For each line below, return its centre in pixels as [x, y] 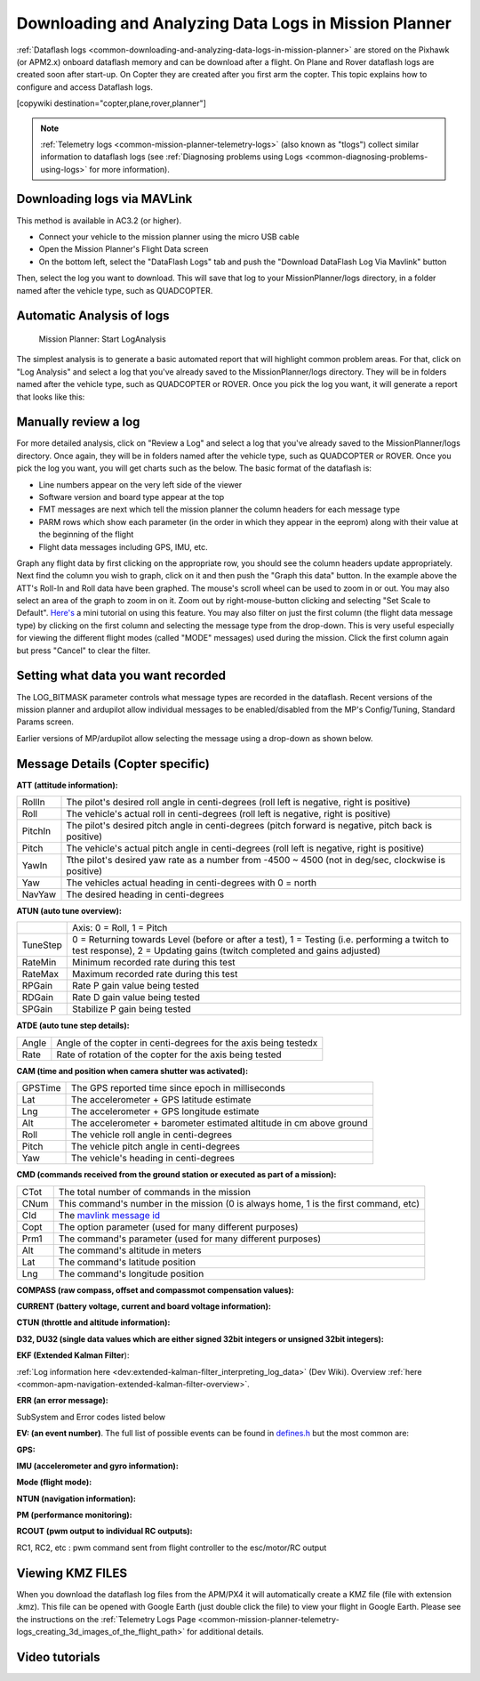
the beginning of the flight [86, 535]
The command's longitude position [131, 1273]
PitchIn [36, 831]
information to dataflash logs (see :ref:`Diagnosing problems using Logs [172, 157]
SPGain [37, 1009]
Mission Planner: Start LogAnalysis [102, 339]
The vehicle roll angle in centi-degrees [152, 1135]
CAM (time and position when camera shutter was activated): [132, 1071]
